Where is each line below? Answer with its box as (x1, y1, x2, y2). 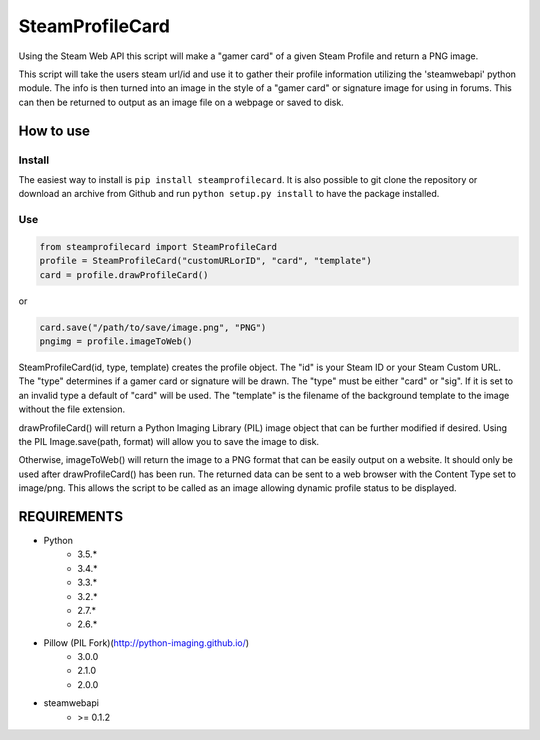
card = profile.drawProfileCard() (39, 269, 209, 280)
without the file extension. (18, 403, 126, 415)
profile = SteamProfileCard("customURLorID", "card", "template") (39, 255, 372, 267)
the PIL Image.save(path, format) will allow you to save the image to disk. (18, 435, 320, 447)
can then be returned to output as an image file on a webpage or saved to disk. (18, 96, 344, 108)
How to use (18, 122, 90, 139)
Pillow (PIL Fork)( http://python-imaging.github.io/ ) (43, 636, 250, 649)
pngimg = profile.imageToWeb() (39, 335, 194, 347)
